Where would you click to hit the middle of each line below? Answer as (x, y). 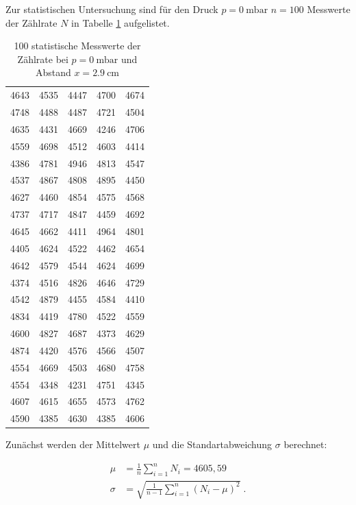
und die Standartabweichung (212, 444)
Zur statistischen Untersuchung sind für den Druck (112, 9)
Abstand (53, 72)
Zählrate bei (43, 59)
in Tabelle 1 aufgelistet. (120, 22)
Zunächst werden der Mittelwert (73, 444)
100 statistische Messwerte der (77, 46)
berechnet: (305, 444)
